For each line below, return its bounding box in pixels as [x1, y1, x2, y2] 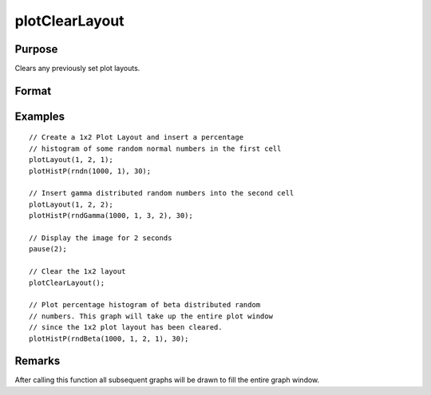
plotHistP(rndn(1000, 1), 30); [29, 166, 152, 176]
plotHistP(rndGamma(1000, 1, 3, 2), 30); [29, 211, 193, 220]
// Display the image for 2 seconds [29, 234, 172, 243]
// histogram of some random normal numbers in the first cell [29, 144, 282, 153]
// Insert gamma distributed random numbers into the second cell [29, 188, 295, 198]
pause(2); [29, 244, 67, 254]
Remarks [14, 354, 61, 368]
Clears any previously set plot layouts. [14, 64, 140, 73]
